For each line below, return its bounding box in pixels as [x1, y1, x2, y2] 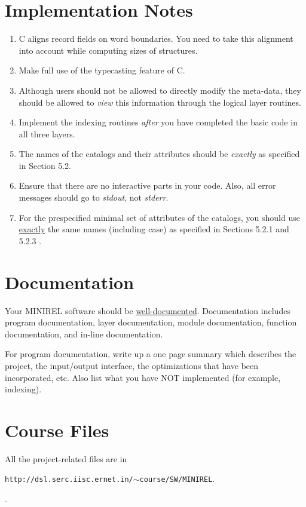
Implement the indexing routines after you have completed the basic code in [19, 116, 298, 128]
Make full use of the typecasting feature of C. [19, 64, 185, 76]
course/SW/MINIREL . [139, 472, 215, 485]
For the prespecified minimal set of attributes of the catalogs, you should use [19, 211, 300, 223]
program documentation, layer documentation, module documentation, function [5, 316, 297, 328]
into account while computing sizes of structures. [19, 44, 198, 56]
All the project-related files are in [5, 452, 127, 465]
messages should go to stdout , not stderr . [19, 191, 169, 204]
